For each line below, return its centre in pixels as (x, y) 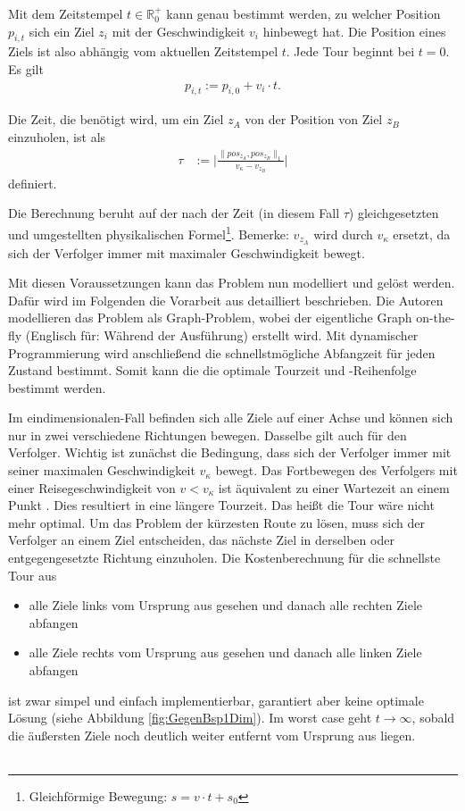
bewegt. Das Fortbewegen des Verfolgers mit (336, 470)
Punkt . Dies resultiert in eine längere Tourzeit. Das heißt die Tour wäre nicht (221, 505)
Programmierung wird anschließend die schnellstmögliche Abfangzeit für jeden (222, 352)
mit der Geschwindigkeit (179, 31)
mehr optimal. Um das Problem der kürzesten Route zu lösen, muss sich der (216, 522)
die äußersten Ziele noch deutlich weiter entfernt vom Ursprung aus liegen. (212, 735)
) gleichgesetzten (394, 213)
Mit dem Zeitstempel (66, 13)
